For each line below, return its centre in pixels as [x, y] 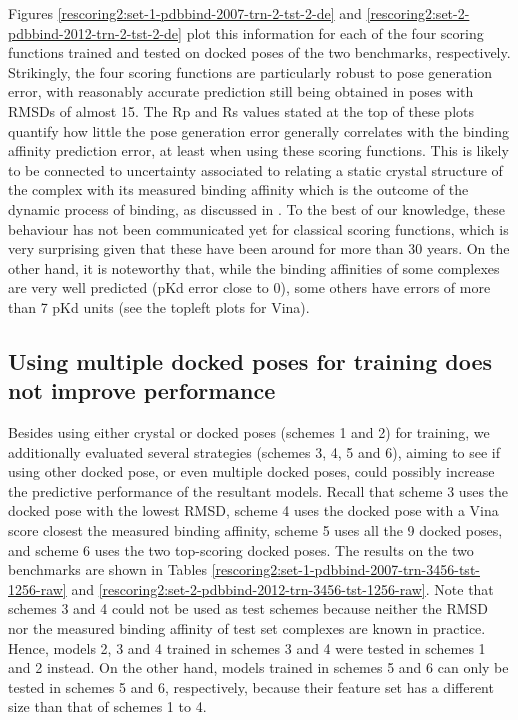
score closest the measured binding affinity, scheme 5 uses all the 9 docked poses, [255, 530]
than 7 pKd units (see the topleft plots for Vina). [159, 306]
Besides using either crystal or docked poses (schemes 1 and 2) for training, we [249, 432]
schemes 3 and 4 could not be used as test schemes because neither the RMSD [248, 608]
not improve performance [142, 390]
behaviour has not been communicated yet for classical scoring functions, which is [258, 228]
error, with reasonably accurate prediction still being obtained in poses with [241, 91]
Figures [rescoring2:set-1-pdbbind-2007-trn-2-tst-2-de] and [185, 13]
